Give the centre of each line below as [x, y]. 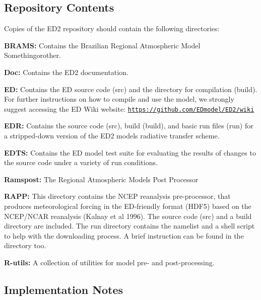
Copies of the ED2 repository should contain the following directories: [112, 28]
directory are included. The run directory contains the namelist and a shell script [129, 226]
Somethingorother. [32, 55]
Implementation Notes [64, 289]
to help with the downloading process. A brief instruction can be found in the [124, 235]
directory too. [25, 245]
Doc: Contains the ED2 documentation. [66, 72]
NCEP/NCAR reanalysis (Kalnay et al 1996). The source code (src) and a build [128, 216]
